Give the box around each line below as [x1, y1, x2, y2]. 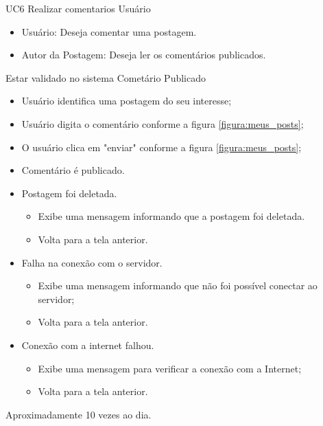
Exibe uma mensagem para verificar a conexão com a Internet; [38, 361, 302, 375]
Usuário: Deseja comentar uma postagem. [21, 24, 197, 38]
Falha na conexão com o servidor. [21, 255, 163, 269]
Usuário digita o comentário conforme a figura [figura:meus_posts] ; [21, 116, 304, 131]
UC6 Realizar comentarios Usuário [5, 1, 151, 15]
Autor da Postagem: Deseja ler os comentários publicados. [21, 47, 266, 62]
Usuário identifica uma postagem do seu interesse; [21, 93, 232, 108]
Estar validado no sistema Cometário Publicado [5, 70, 206, 85]
